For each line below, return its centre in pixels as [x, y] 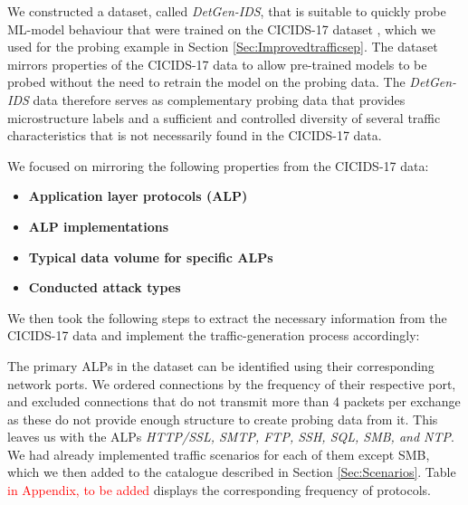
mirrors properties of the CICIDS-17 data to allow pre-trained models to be [217, 64]
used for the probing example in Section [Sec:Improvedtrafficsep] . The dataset [223, 47]
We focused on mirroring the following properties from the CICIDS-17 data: [218, 165]
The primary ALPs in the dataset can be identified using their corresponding [221, 365]
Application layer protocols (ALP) [138, 196]
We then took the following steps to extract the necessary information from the [227, 317]
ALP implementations [99, 226]
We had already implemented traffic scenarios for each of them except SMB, [219, 454]
